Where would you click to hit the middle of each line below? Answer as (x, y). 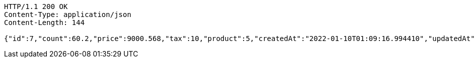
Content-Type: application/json (68, 14)
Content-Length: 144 (45, 22)
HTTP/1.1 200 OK (36, 6)
